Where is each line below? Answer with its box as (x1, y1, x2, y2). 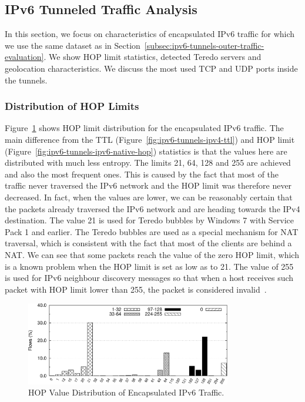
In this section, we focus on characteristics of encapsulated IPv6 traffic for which (5, 28, 295, 40)
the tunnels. (5, 73, 48, 86)
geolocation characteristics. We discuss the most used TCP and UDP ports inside (5, 62, 298, 74)
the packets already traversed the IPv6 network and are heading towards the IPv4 (5, 202, 300, 215)
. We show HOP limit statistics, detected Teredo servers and (43, 51, 262, 63)
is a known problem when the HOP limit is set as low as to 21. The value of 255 (5, 260, 294, 272)
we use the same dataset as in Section (5, 39, 140, 51)
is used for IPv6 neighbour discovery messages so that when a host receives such (5, 272, 294, 284)
